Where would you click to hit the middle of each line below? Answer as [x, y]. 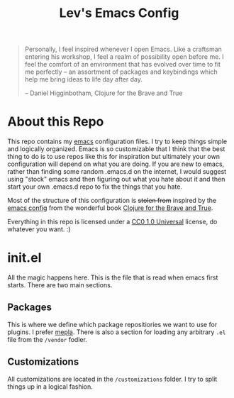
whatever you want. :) [39, 229]
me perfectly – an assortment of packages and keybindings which [121, 72]
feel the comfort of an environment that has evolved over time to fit [123, 65]
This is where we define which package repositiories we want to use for [112, 324]
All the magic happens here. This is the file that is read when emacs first [113, 277]
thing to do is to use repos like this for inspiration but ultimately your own [113, 157]
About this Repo [56, 122]
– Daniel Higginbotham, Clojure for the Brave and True [104, 93]
